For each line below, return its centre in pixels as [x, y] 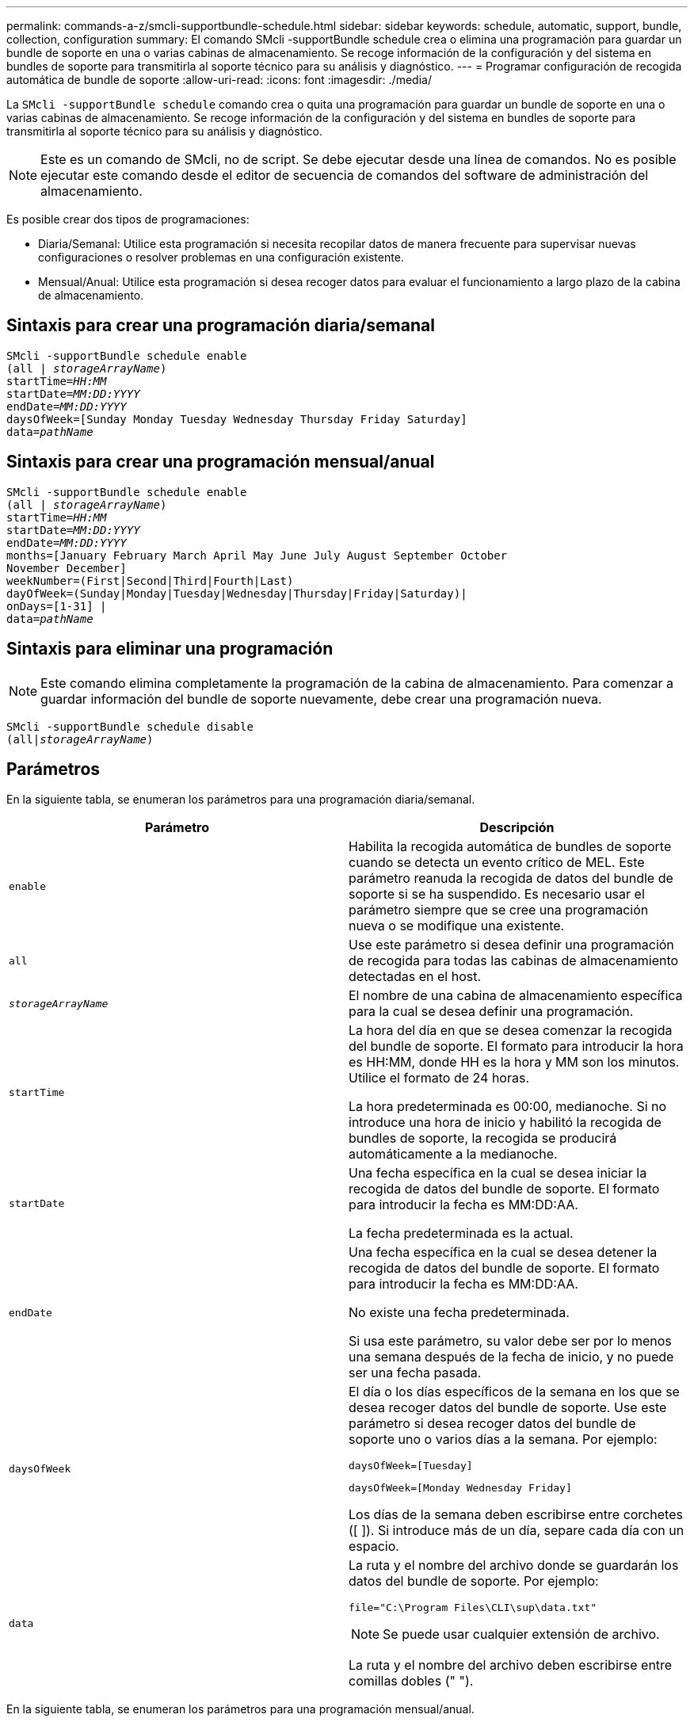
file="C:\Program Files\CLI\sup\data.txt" [473, 1608]
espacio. [374, 1546]
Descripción [517, 828]
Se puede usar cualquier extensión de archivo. [521, 1634]
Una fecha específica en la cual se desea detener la [503, 1252]
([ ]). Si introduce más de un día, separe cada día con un [517, 1531]
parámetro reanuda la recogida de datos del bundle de [511, 878]
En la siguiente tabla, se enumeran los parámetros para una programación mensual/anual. [240, 1709]
